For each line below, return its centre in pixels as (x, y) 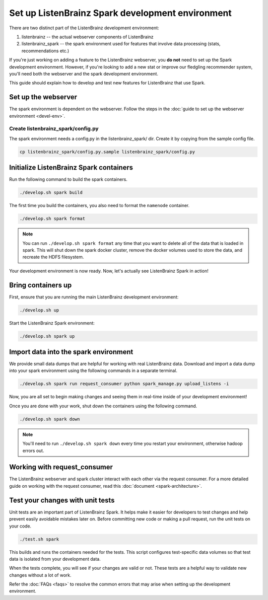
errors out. (33, 450)
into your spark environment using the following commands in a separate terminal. (93, 371)
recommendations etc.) (45, 51)
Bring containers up (40, 285)
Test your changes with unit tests (62, 500)
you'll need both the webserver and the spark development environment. (84, 74)
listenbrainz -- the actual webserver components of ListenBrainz (88, 37)
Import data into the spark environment (71, 352)
